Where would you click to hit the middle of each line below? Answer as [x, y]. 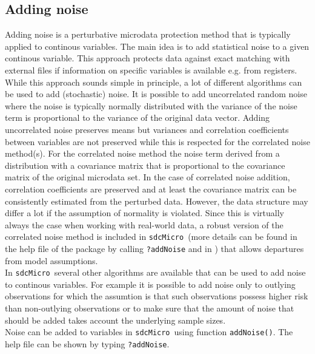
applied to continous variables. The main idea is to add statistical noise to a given [157, 46]
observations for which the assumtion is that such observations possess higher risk [157, 296]
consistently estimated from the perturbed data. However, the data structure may [157, 201]
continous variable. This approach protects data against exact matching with [148, 58]
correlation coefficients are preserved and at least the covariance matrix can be [151, 189]
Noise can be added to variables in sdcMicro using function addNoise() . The [149, 332]
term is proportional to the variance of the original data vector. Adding [138, 117]
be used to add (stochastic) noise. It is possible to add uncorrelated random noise [156, 94]
